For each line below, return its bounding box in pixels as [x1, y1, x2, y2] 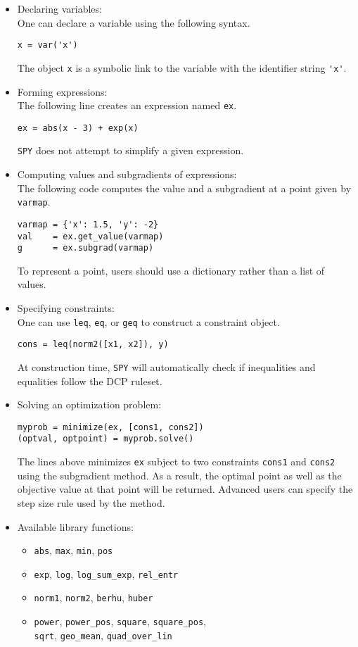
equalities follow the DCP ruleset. [17, 373, 162, 388]
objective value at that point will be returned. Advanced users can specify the [17, 482, 353, 496]
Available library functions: [17, 519, 134, 534]
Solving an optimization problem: [17, 397, 162, 412]
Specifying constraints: [17, 301, 115, 315]
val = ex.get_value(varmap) [17, 231, 164, 241]
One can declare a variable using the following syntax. [17, 15, 250, 30]
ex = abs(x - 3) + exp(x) [17, 123, 139, 133]
